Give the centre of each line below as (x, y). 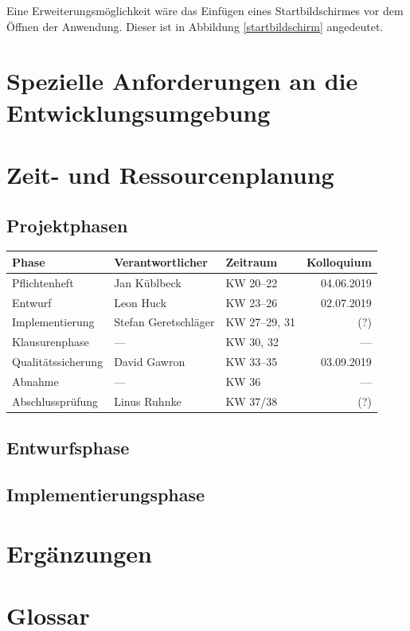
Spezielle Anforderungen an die (182, 81)
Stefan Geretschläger (164, 322)
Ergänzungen (79, 553)
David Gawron (150, 362)
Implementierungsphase (106, 494)
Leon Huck (141, 302)
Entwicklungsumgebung (139, 112)
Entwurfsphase (68, 448)
